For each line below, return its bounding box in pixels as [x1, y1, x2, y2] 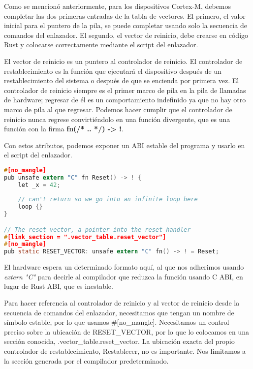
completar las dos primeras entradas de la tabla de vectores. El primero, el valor [4, 10, 246, 21]
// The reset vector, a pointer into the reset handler [4, 226, 191, 233]
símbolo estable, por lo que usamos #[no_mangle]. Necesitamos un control [4, 317, 229, 327]
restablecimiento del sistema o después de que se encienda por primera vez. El [4, 75, 239, 86]
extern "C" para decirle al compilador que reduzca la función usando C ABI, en [4, 271, 243, 281]
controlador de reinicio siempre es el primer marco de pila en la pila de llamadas [4, 85, 246, 95]
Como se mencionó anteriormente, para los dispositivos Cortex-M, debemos [4, 1, 231, 11]
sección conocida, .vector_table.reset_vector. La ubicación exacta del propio [4, 336, 235, 346]
